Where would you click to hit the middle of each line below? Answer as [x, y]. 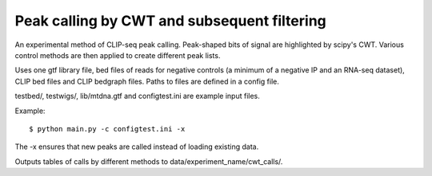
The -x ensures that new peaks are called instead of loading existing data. [137, 147]
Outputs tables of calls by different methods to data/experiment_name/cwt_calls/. [149, 161]
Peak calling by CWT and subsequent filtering [171, 21]
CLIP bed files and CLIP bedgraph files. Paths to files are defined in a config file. [147, 81]
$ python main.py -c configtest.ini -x [107, 129]
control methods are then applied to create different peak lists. [118, 55]
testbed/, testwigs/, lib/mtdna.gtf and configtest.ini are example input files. [137, 96]
